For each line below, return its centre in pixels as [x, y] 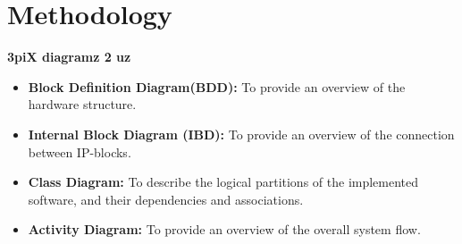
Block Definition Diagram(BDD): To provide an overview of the [217, 86]
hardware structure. [82, 104]
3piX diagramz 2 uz [69, 57]
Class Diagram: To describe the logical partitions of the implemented [223, 182]
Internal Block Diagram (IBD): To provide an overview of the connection [241, 134]
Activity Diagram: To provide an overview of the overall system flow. [224, 229]
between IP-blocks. [80, 151]
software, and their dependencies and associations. [166, 199]
